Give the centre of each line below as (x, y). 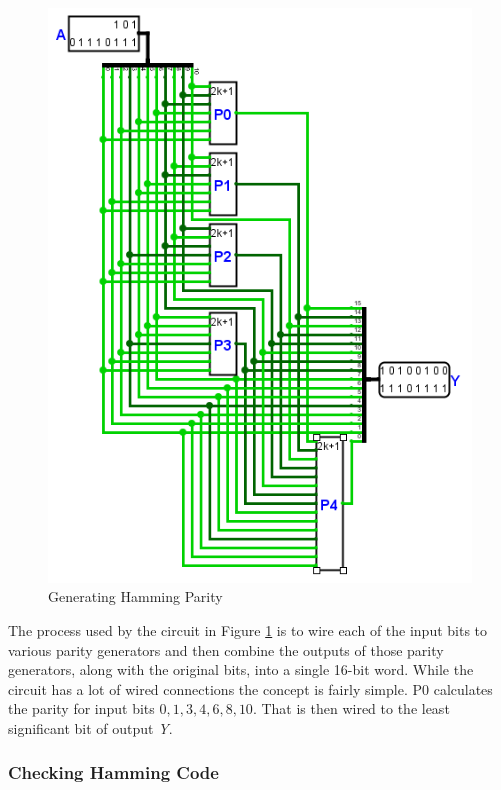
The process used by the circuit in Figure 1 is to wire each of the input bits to (248, 629)
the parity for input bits (81, 708)
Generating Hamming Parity (135, 596)
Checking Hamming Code (113, 772)
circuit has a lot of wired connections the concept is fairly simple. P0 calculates (250, 688)
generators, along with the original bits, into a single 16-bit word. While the (241, 669)
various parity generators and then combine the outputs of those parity (226, 649)
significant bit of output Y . (90, 727)
